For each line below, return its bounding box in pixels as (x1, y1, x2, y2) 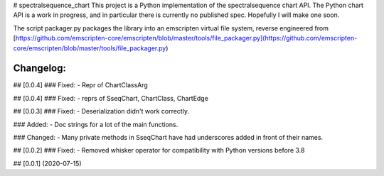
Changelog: (13, 62, 67, 75)
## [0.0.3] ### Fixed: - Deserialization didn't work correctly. (13, 107, 190, 116)
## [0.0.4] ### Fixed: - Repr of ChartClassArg (13, 81, 149, 89)
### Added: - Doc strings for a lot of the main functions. (13, 120, 178, 128)
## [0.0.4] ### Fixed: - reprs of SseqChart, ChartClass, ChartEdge (13, 94, 209, 102)
